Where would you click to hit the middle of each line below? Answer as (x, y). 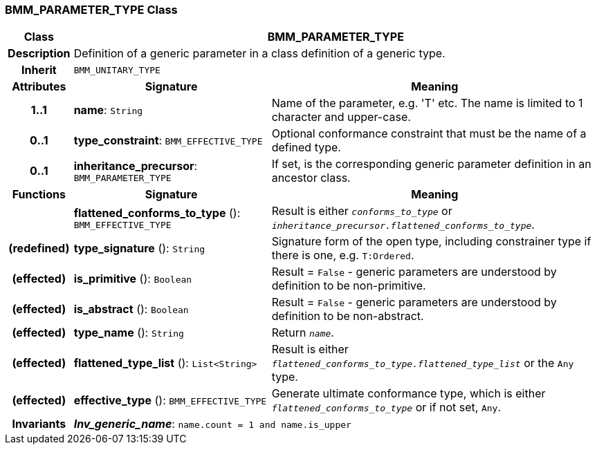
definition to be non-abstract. (348, 316)
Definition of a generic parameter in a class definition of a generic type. (259, 54)
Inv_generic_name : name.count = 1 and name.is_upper (212, 424)
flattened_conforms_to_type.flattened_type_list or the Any (423, 363)
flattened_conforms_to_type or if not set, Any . (386, 407)
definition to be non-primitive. (349, 286)
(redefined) (39, 249)
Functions (39, 195)
